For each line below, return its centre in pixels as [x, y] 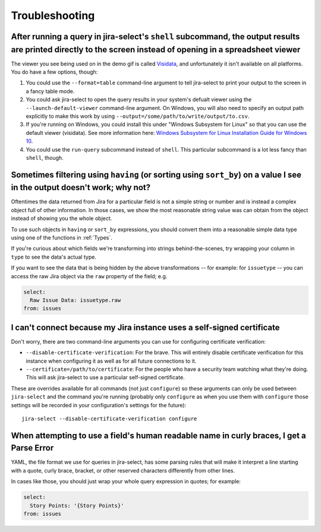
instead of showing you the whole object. [62, 218]
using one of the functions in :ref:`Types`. [62, 238]
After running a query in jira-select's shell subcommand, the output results [155, 37]
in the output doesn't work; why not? [81, 188]
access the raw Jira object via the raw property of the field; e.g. [89, 276]
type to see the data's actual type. [53, 257]
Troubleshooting [53, 15]
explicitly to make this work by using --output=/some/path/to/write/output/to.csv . [138, 116]
